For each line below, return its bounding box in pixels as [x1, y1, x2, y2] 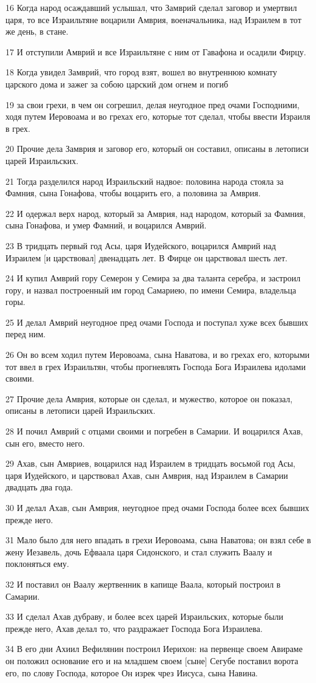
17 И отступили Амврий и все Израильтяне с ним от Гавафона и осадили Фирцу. [5, 45, 306, 58]
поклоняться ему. [5, 557, 69, 570]
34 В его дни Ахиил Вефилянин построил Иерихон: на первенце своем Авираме [5, 642, 303, 655]
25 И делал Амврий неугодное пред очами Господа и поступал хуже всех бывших [5, 315, 308, 328]
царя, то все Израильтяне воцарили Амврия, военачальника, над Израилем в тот [5, 13, 301, 26]
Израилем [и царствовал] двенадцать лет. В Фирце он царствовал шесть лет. [5, 251, 288, 264]
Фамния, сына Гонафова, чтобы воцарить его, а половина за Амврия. [5, 187, 261, 199]
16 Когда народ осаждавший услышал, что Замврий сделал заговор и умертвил [5, 1, 297, 13]
